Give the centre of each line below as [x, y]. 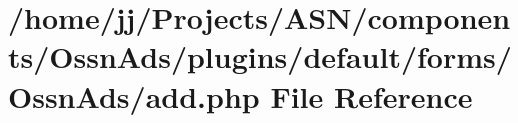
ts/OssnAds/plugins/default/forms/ [260, 56]
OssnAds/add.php [134, 95]
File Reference [371, 95]
